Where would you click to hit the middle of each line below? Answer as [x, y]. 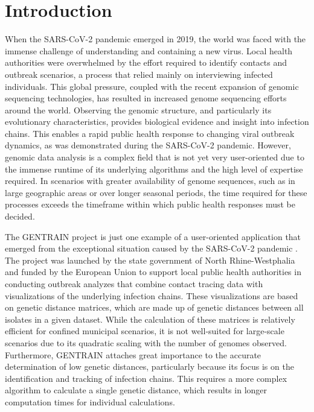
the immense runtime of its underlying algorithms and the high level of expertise [154, 169]
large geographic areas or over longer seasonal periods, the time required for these [156, 192]
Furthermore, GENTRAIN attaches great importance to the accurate [133, 354]
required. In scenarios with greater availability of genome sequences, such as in [150, 181]
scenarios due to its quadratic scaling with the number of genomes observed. [146, 342]
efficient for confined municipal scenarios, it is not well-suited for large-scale [145, 331]
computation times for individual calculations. [90, 401]
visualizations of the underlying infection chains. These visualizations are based [152, 295]
